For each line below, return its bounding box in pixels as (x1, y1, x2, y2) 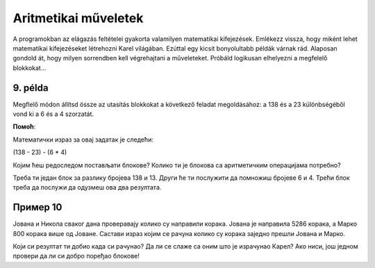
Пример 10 (12, 201, 62, 213)
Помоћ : (12, 122, 36, 131)
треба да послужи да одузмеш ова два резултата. (12, 183, 162, 192)
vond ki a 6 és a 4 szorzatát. (12, 110, 94, 118)
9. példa (12, 82, 49, 94)
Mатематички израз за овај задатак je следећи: (12, 135, 154, 144)
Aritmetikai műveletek (12, 10, 144, 26)
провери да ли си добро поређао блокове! (12, 252, 140, 260)
